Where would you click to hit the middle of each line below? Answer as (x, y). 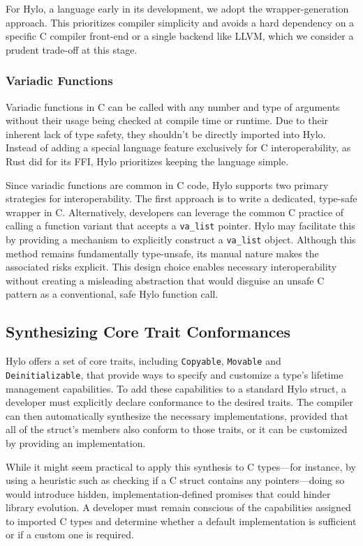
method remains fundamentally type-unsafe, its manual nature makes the (162, 253)
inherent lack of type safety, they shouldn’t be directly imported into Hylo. (166, 134)
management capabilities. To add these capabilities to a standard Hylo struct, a (176, 388)
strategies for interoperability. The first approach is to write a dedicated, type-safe (181, 198)
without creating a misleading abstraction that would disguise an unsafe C (165, 280)
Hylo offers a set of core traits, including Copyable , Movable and (143, 361)
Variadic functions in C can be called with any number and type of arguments (173, 106)
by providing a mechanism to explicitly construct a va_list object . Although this (181, 239)
